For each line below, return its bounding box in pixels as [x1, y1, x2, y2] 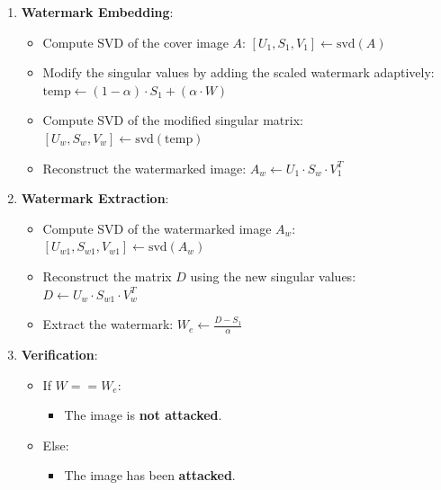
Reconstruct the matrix [42, 266, 172, 285]
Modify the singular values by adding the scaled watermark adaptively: [42, 63, 435, 82]
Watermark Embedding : [21, 3, 174, 21]
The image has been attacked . [64, 466, 236, 485]
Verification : [21, 344, 98, 363]
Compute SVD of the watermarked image [42, 218, 272, 237]
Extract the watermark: [42, 315, 174, 334]
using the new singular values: [190, 266, 356, 285]
